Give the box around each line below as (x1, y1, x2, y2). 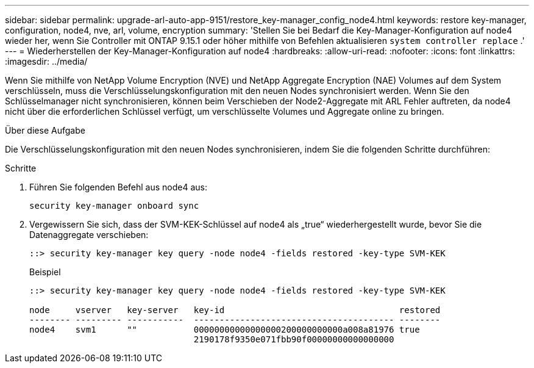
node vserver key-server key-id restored (29, 305, 441, 315)
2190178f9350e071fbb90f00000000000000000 (193, 334, 394, 344)
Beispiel (29, 267, 61, 277)
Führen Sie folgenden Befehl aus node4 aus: (29, 182, 208, 192)
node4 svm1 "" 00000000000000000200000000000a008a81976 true (29, 325, 420, 334)
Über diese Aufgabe (5, 125, 85, 135)
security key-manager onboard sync (29, 201, 199, 211)
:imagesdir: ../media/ (5, 56, 88, 67)
